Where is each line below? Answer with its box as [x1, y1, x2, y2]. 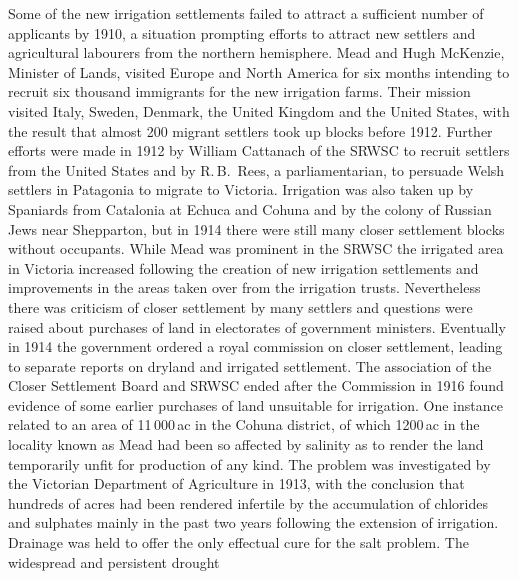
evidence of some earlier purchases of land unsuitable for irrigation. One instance [8, 394, 503, 415]
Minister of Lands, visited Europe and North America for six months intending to [8, 61, 510, 82]
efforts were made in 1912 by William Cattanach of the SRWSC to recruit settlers [8, 140, 510, 161]
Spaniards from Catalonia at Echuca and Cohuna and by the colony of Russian [8, 198, 492, 219]
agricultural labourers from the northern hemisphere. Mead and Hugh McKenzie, [8, 42, 505, 63]
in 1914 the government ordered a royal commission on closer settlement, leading [8, 336, 503, 357]
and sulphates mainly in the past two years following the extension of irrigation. [8, 512, 499, 533]
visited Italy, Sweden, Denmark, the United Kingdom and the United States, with [8, 100, 510, 121]
